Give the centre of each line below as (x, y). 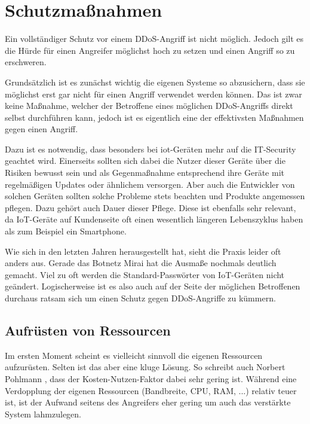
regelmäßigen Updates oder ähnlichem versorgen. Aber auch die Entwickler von (150, 184)
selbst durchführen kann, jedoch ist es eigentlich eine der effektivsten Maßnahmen (154, 117)
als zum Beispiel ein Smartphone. (66, 231)
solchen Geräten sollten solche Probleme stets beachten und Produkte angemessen (155, 196)
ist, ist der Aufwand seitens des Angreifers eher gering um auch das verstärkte (148, 402)
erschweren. (26, 62)
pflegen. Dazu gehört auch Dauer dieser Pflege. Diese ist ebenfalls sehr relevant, (151, 207)
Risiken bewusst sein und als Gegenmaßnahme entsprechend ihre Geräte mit (145, 173)
